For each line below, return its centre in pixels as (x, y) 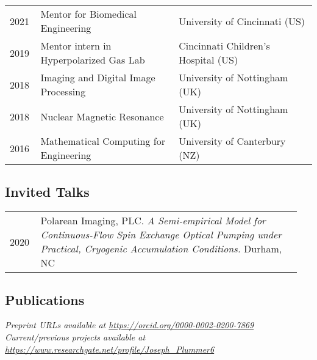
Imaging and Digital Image (98, 77)
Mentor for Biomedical (89, 14)
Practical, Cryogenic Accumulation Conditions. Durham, (161, 249)
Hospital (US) (208, 60)
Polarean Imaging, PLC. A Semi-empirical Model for (153, 221)
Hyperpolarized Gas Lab (93, 60)
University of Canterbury (232, 141)
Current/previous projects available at (75, 337)
